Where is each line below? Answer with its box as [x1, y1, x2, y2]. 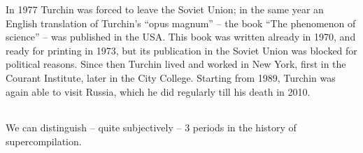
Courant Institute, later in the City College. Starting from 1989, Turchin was [6, 70, 336, 85]
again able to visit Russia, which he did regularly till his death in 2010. [6, 84, 311, 99]
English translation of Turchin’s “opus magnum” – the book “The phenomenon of [6, 15, 356, 30]
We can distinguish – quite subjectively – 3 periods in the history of [6, 120, 297, 135]
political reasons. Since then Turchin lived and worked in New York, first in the [6, 57, 346, 71]
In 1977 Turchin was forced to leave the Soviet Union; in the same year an [6, 2, 324, 16]
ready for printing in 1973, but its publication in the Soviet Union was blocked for [6, 43, 357, 57]
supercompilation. [6, 133, 82, 148]
